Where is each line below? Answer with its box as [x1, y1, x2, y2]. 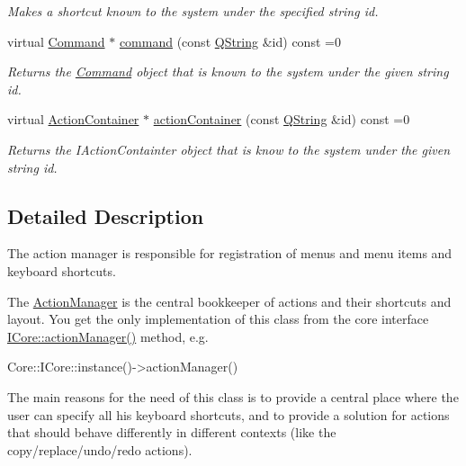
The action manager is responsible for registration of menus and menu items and [7, 244, 453, 263]
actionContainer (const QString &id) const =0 [153, 110, 410, 129]
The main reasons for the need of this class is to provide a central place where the [7, 387, 459, 406]
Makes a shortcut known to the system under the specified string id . [7, 2, 379, 20]
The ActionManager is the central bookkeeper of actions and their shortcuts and [7, 291, 452, 310]
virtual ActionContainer [7, 110, 139, 129]
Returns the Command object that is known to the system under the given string [7, 62, 449, 81]
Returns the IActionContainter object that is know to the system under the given [7, 139, 451, 158]
